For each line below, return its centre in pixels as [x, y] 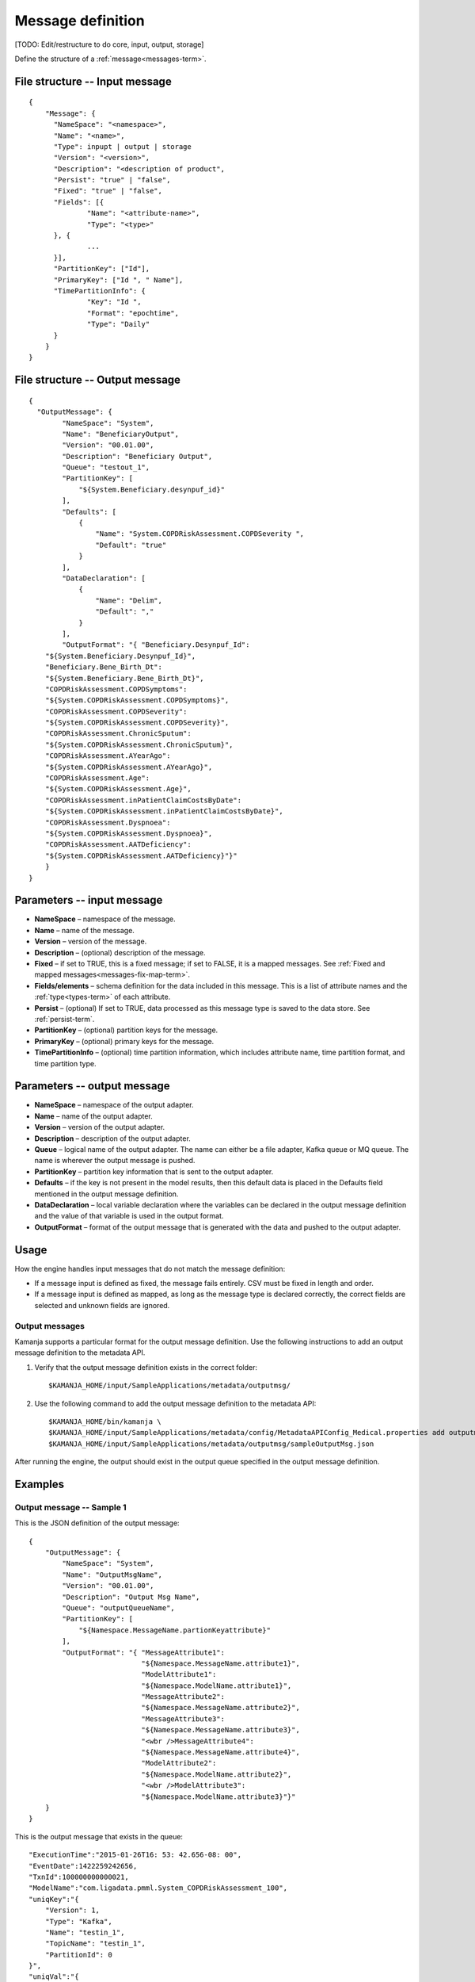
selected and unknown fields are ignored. [102, 1305]
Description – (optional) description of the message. [120, 952]
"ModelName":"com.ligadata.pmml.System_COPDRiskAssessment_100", [158, 1888]
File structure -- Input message [93, 81]
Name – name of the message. [84, 930]
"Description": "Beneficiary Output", [137, 456]
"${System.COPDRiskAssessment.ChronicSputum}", [139, 744]
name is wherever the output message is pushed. [115, 1161]
